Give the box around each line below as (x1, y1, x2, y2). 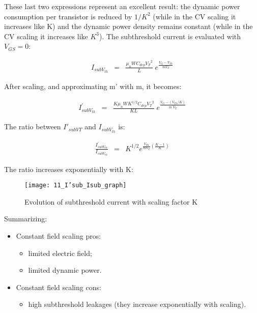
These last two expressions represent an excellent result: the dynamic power (4, 1, 240, 11)
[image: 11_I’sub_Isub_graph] (24, 182, 127, 189)
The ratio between (4, 121, 61, 132)
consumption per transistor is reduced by (4, 11, 132, 21)
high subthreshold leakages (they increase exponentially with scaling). (28, 299, 246, 309)
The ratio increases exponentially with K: (4, 163, 133, 174)
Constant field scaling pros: (16, 230, 101, 241)
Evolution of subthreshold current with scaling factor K (24, 196, 198, 207)
